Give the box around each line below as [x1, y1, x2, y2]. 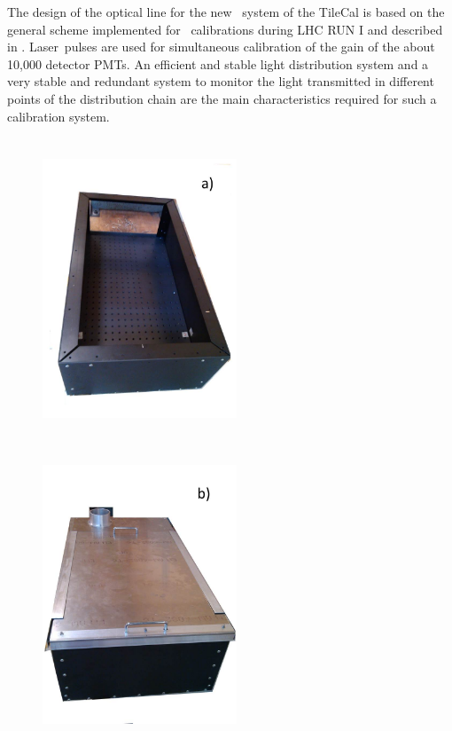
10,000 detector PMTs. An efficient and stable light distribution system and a [7, 54, 429, 73]
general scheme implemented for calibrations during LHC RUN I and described [7, 20, 443, 38]
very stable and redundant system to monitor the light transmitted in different [7, 72, 434, 90]
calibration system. [7, 106, 110, 125]
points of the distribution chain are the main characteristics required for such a [7, 89, 437, 107]
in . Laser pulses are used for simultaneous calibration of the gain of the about [7, 37, 435, 56]
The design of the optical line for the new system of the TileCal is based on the [7, 3, 445, 20]
